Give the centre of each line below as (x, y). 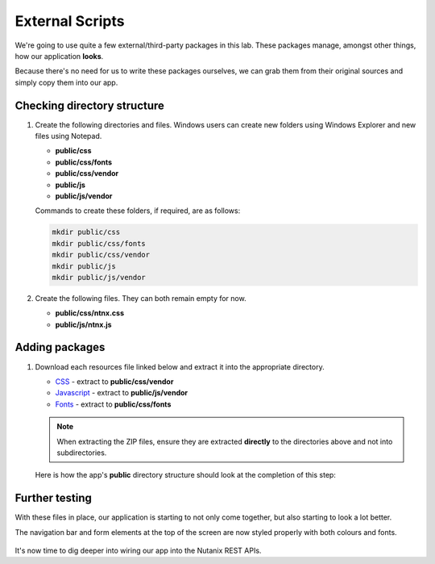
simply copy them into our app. (66, 82)
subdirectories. (82, 453)
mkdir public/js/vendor (99, 277)
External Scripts (70, 21)
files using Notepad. (68, 136)
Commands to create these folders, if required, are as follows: (138, 211)
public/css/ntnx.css (90, 313)
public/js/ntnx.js (83, 324)
